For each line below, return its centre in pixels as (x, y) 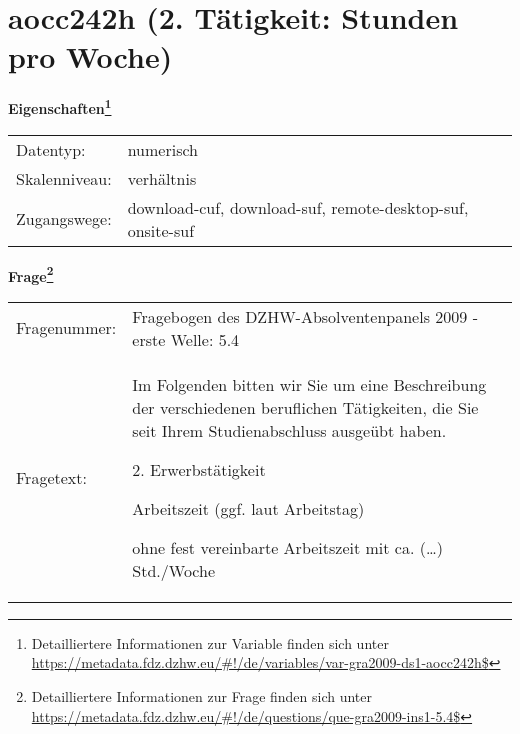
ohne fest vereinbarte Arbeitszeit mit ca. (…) (287, 547)
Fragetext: (51, 477)
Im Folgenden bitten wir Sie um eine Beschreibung (309, 384)
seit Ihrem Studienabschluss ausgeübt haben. (289, 430)
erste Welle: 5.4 (186, 339)
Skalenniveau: (64, 178)
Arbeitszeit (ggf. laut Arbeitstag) (248, 508)
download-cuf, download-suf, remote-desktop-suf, (298, 207)
